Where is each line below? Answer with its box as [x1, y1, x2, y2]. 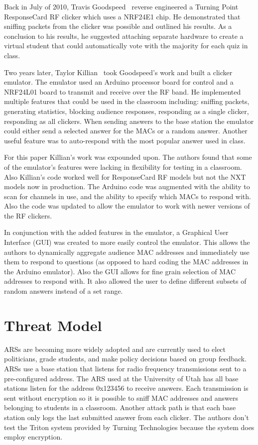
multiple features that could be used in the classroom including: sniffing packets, [4, 96, 250, 107]
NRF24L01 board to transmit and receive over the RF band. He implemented [4, 86, 241, 97]
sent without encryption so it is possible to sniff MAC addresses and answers [4, 392, 238, 403]
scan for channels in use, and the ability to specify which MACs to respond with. [4, 191, 251, 201]
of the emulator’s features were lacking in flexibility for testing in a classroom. [4, 161, 242, 172]
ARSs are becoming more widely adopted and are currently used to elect [4, 343, 226, 354]
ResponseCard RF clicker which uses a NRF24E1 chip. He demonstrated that [4, 11, 241, 21]
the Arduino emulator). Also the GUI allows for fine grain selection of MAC [4, 266, 236, 276]
